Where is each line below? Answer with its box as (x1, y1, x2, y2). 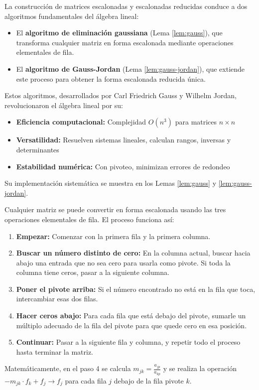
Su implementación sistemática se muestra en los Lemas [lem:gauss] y (4, 178, 217, 188)
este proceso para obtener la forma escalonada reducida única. (16, 73, 206, 84)
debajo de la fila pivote (114, 375, 184, 386)
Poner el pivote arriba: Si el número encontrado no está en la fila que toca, (16, 283, 256, 294)
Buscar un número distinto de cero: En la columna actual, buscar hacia (16, 248, 251, 258)
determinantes (16, 144, 59, 154)
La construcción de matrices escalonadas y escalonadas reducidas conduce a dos (4, 1, 248, 11)
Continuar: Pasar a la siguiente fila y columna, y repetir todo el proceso (16, 337, 241, 347)
